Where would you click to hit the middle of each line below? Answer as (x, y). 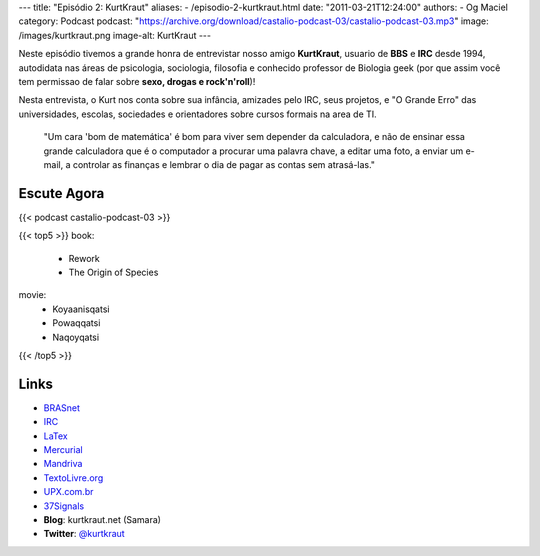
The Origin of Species (113, 272)
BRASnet (61, 407)
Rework (84, 258)
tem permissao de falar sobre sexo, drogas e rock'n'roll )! (137, 81)
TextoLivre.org (73, 477)
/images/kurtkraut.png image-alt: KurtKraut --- (115, 35)
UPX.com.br (68, 492)
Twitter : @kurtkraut (84, 534)
